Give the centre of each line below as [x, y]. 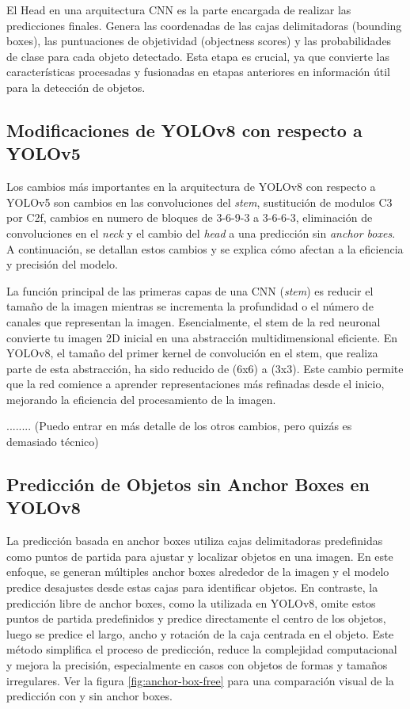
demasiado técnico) [53, 442]
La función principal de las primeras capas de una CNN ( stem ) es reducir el [190, 290]
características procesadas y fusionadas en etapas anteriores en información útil [198, 72]
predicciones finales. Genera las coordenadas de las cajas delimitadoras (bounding [204, 25]
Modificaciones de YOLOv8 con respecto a [184, 130]
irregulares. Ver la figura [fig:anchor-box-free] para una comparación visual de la [200, 680]
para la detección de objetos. [76, 87]
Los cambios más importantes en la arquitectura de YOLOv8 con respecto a [191, 187]
